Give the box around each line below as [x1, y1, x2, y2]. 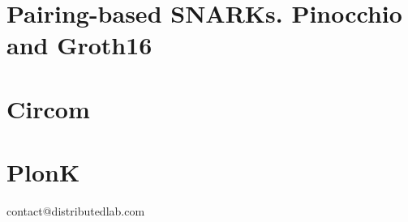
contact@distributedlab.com [6, 203, 145, 220]
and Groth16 [6, 28, 152, 62]
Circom [6, 92, 90, 125]
